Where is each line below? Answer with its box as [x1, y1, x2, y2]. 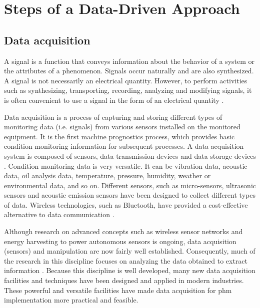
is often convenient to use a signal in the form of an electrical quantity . [4, 94, 224, 105]
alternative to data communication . [4, 209, 114, 220]
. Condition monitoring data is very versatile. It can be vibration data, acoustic [4, 160, 247, 171]
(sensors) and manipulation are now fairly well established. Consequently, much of [4, 246, 255, 256]
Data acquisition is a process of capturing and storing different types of [4, 111, 222, 122]
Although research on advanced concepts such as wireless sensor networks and [4, 226, 243, 237]
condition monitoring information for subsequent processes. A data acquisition [4, 141, 244, 151]
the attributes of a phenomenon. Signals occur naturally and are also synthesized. [4, 65, 254, 76]
